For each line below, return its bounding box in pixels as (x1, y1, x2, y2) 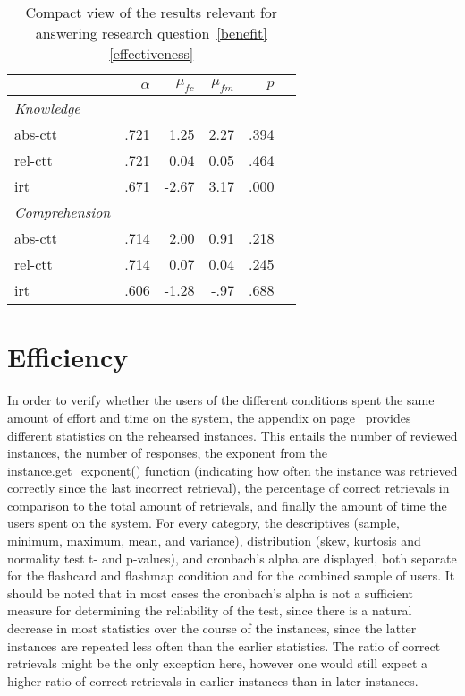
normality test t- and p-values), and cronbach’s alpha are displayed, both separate (7, 548, 457, 567)
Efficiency (7, 339, 129, 375)
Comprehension (14, 202, 111, 223)
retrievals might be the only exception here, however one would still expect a (7, 654, 428, 673)
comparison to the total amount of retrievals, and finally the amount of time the (7, 495, 447, 514)
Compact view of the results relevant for (25, 2, 278, 22)
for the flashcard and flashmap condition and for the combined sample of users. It (7, 566, 455, 585)
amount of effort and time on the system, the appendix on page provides (7, 408, 411, 426)
